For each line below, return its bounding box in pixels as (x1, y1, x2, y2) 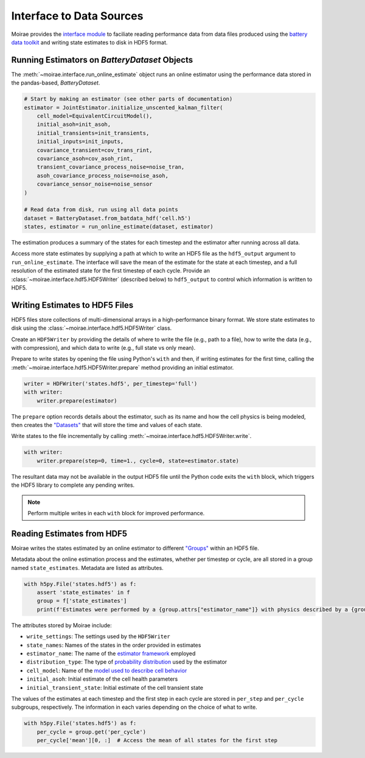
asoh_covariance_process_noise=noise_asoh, (36, 172, 169, 179)
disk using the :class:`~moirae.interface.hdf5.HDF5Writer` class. (11, 324, 172, 332)
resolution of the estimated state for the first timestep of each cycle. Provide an (11, 267, 210, 274)
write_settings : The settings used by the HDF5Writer (26, 633, 170, 640)
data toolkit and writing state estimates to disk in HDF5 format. (11, 38, 168, 46)
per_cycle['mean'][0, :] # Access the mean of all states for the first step (36, 737, 278, 744)
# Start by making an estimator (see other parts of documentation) (24, 96, 233, 103)
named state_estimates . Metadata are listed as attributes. (11, 564, 164, 571)
